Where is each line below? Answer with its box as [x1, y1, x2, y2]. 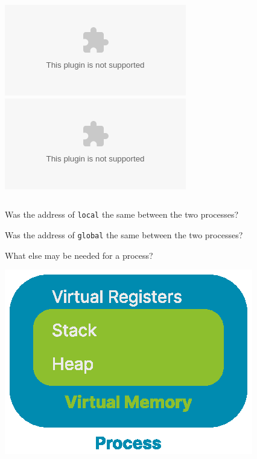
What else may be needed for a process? [5, 249, 153, 261]
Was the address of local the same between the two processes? [5, 208, 239, 221]
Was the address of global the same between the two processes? [5, 228, 243, 241]
